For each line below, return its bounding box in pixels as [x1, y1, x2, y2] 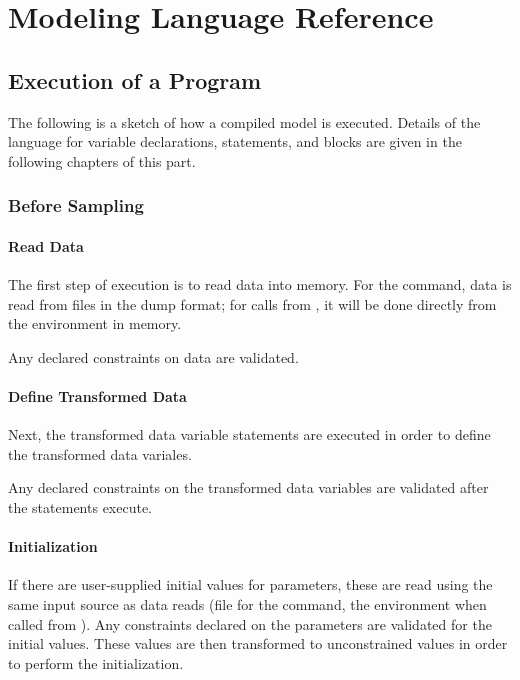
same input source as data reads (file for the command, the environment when [8, 593, 487, 614]
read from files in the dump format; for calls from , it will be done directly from [8, 293, 497, 314]
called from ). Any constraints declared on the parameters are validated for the [8, 613, 492, 634]
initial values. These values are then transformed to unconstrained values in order [8, 633, 508, 654]
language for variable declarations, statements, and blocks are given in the [8, 131, 462, 152]
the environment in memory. [8, 313, 182, 334]
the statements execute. [8, 496, 153, 517]
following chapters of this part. [8, 150, 196, 171]
